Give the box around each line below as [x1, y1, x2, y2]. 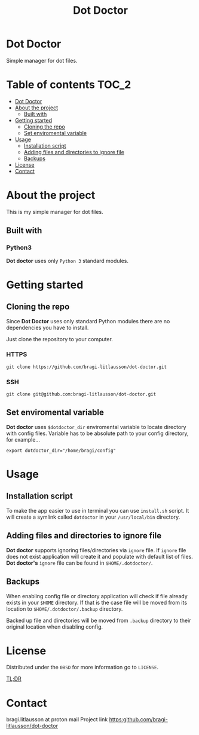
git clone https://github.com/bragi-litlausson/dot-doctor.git [6, 364, 167, 370]
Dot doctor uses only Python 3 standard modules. [6, 257, 128, 264]
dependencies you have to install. [6, 324, 89, 331]
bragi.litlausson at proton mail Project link [6, 716, 108, 723]
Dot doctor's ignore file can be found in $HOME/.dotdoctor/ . [6, 559, 153, 566]
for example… [6, 436, 41, 443]
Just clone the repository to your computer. [6, 335, 114, 342]
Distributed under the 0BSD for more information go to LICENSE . [6, 664, 159, 671]
